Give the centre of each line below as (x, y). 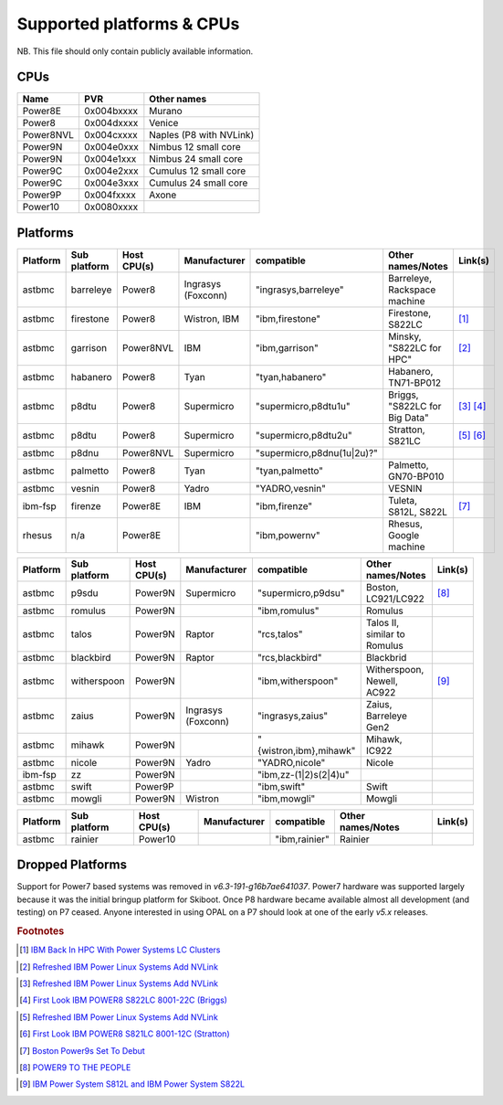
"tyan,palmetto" (290, 471)
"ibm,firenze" (284, 505)
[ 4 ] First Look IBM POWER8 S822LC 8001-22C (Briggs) (124, 1000)
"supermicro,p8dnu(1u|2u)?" (317, 452)
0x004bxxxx (111, 112)
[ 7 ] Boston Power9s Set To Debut (82, 1050)
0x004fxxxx (110, 195)
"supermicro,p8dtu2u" (304, 435)
